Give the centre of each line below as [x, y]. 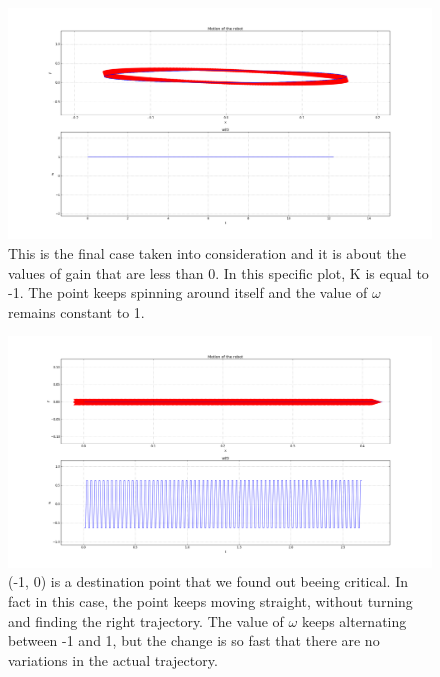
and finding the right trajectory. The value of [146, 620]
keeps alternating [354, 620]
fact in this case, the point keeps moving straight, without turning [210, 601]
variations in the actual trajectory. [113, 659]
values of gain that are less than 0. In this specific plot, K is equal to [218, 272]
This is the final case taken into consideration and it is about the [207, 253]
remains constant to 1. [76, 311]
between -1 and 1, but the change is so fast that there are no [194, 640]
